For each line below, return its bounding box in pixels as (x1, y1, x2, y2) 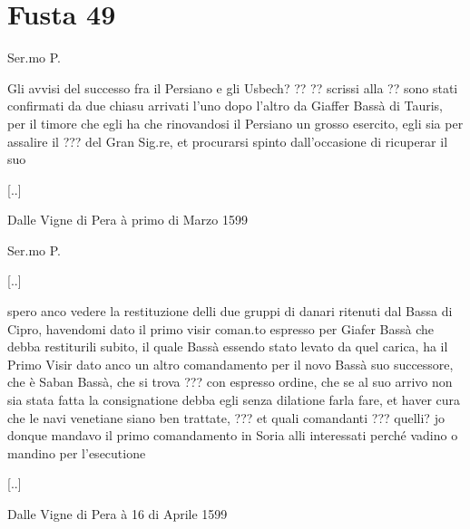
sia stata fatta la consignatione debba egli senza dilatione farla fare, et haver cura (7, 390, 461, 409)
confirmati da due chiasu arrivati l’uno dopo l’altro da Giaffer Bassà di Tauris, (7, 96, 443, 115)
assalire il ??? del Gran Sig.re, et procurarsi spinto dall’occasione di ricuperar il (7, 131, 448, 150)
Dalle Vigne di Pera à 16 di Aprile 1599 (7, 505, 228, 523)
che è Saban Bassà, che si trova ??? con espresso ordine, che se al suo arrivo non (7, 372, 453, 391)
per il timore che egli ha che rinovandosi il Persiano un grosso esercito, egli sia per (7, 113, 464, 132)
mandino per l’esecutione (7, 443, 146, 462)
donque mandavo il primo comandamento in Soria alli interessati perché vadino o (7, 426, 458, 445)
